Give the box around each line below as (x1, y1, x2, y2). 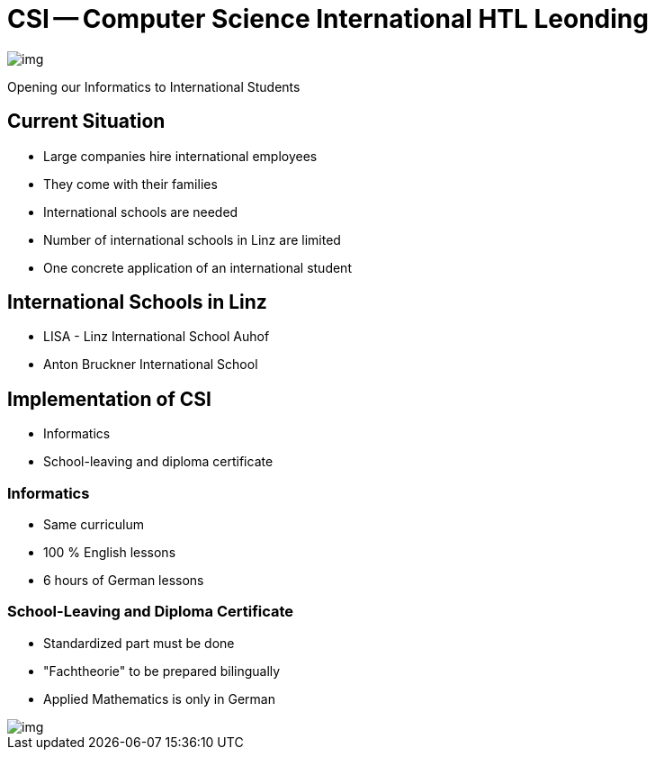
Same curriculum (43, 517, 144, 533)
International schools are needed (43, 203, 238, 220)
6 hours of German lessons (43, 572, 204, 589)
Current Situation (7, 110, 166, 133)
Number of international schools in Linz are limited (43, 231, 341, 248)
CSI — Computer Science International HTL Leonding (7, 4, 649, 34)
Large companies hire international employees (43, 148, 318, 164)
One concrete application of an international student (43, 259, 352, 275)
